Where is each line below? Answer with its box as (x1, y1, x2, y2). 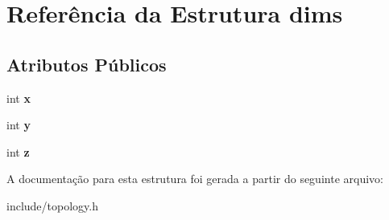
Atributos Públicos (6, 51, 167, 76)
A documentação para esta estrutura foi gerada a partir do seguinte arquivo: (6, 170, 383, 187)
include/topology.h (6, 197, 98, 214)
